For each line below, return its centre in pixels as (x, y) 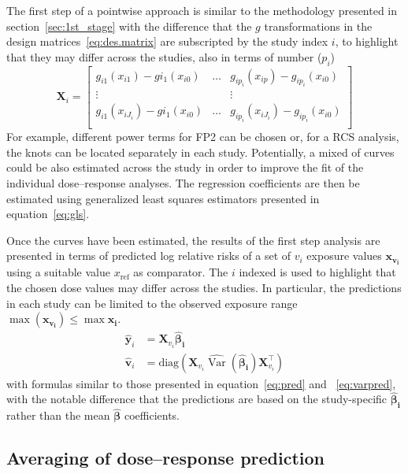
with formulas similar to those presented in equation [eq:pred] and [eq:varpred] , (201, 383)
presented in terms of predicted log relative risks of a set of (149, 256)
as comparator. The (181, 272)
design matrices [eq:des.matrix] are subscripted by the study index (167, 41)
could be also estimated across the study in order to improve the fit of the (185, 167)
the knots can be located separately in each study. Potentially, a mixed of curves (200, 152)
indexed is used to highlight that (317, 272)
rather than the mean (58, 415)
